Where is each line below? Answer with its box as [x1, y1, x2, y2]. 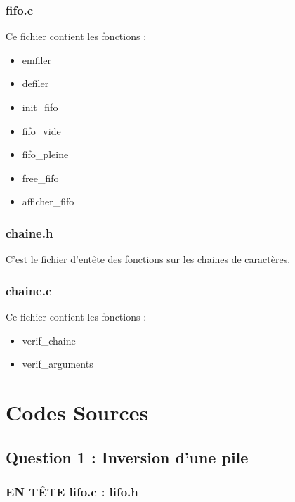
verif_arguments [22, 356, 93, 371]
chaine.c [6, 281, 52, 299]
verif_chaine [22, 333, 76, 347]
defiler [22, 76, 49, 91]
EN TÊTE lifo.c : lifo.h [6, 482, 138, 500]
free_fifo [22, 170, 59, 185]
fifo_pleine [22, 147, 69, 162]
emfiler [22, 52, 52, 67]
